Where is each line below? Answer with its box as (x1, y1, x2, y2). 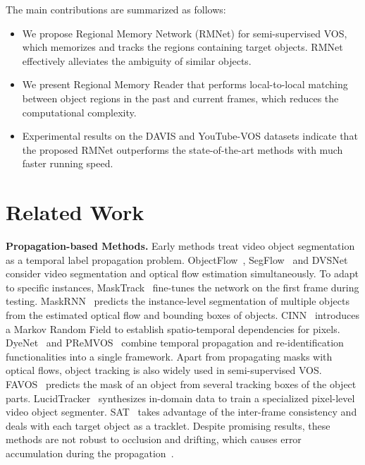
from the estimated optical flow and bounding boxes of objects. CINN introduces (6, 308, 360, 322)
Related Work (6, 198, 144, 227)
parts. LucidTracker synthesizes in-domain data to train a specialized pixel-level (6, 390, 355, 405)
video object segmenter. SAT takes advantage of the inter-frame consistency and (6, 404, 357, 419)
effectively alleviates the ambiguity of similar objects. (22, 53, 252, 68)
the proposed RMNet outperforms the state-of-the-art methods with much (22, 142, 343, 157)
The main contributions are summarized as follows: (6, 2, 226, 16)
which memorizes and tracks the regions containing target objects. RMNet (22, 40, 343, 54)
